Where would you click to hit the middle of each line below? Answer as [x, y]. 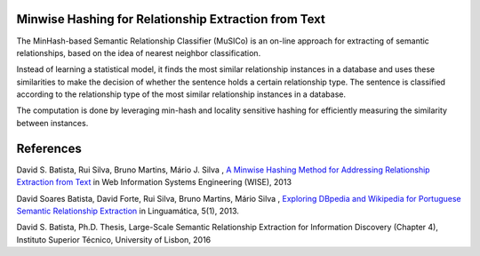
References [49, 148]
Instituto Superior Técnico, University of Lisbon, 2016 [114, 239]
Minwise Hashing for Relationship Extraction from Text [171, 19]
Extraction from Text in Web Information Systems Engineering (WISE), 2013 [154, 182]
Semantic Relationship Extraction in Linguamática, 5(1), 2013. [128, 211]
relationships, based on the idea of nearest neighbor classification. [139, 52]
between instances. [52, 123]
